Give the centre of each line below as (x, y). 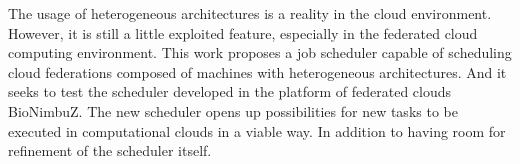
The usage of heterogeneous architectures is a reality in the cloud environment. (250, 13)
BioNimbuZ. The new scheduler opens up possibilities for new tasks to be (233, 110)
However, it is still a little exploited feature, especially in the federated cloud (243, 32)
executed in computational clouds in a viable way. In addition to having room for (257, 130)
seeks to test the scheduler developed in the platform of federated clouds (230, 91)
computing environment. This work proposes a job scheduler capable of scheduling (260, 52)
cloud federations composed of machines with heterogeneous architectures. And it (257, 71)
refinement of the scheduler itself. (110, 150)
